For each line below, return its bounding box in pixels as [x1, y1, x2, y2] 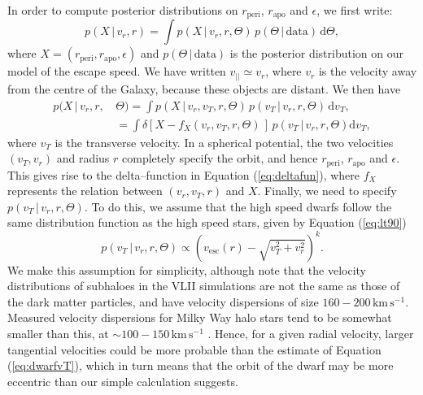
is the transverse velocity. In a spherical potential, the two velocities [55, 133, 394, 150]
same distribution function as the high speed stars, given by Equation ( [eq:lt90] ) [7, 214, 407, 231]
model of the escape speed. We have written [7, 63, 226, 80]
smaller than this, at [7, 324, 109, 341]
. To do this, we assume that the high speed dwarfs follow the [84, 197, 392, 215]
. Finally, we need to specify [257, 182, 397, 199]
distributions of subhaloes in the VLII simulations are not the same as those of [7, 277, 400, 294]
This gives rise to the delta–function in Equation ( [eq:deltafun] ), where [7, 166, 360, 183]
